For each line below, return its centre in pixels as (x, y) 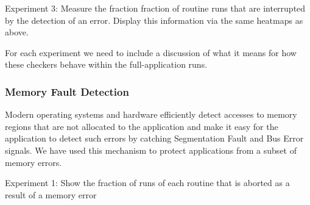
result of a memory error (51, 194)
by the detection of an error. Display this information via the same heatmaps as (154, 20)
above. (17, 32)
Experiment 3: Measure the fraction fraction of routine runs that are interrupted (155, 8)
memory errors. (33, 162)
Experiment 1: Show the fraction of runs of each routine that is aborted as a (147, 183)
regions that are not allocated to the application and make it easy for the (142, 126)
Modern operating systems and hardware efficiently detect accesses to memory (151, 114)
